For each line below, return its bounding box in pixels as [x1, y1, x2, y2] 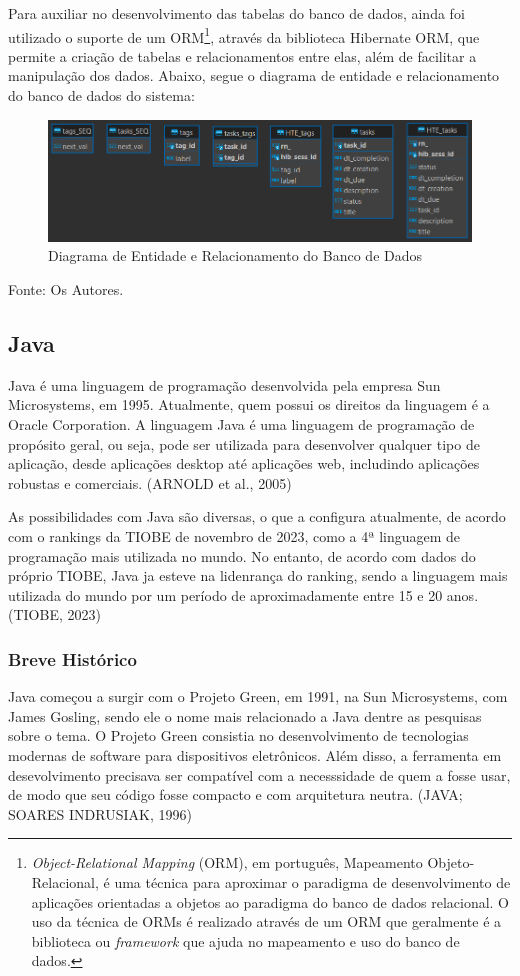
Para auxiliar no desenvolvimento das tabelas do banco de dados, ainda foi [8, 3, 465, 23]
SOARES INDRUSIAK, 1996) [8, 803, 192, 824]
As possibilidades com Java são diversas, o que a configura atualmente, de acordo [8, 506, 506, 527]
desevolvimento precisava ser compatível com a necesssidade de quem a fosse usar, [8, 764, 511, 785]
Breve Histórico [8, 646, 137, 671]
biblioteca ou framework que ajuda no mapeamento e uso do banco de [31, 930, 460, 951]
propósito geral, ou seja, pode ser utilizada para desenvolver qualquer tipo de [8, 433, 480, 454]
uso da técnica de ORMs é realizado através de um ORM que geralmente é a [31, 911, 502, 932]
